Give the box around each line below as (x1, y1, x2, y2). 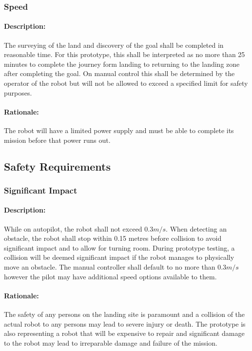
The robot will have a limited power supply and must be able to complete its (4, 125, 234, 135)
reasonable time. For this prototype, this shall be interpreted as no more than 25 (4, 49, 245, 59)
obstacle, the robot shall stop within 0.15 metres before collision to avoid (4, 233, 222, 243)
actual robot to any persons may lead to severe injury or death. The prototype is (4, 318, 246, 329)
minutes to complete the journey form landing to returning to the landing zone (4, 58, 240, 69)
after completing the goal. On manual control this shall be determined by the (4, 68, 235, 78)
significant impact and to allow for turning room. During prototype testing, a (4, 242, 235, 253)
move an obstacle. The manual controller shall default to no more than (4, 261, 215, 272)
